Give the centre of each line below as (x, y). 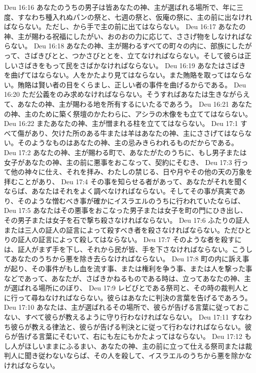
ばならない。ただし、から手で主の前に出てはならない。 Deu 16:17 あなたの (125, 26)
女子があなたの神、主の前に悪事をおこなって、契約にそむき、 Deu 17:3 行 (123, 162)
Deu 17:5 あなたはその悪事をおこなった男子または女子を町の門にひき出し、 (126, 210)
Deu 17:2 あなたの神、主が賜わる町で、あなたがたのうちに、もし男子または (125, 152)
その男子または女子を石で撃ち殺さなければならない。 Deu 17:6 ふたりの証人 (127, 220)
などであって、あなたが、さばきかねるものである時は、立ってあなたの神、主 (128, 278)
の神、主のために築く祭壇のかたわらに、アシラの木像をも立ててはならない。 (128, 113)
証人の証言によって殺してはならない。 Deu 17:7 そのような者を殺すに (129, 239)
